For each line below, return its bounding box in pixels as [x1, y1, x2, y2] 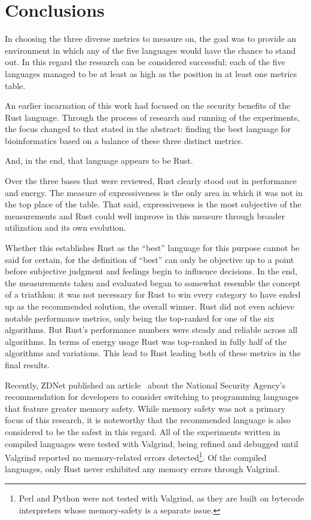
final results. [5, 358, 50, 371]
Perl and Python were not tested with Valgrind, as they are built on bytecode [19, 491, 304, 504]
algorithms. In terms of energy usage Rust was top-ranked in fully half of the [5, 335, 286, 347]
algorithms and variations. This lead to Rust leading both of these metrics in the [5, 347, 301, 359]
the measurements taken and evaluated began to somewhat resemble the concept [5, 276, 301, 289]
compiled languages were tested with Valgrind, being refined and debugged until [5, 437, 298, 449]
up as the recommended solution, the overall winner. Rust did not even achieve [5, 300, 294, 312]
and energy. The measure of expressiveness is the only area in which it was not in [5, 186, 303, 198]
